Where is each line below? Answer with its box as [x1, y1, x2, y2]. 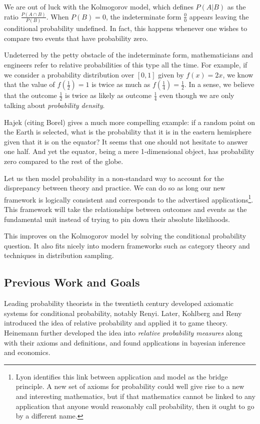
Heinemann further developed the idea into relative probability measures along [4, 327, 242, 337]
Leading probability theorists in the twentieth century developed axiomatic [4, 298, 233, 308]
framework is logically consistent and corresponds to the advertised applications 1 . [4, 192, 253, 204]
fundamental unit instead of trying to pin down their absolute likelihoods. [4, 213, 230, 224]
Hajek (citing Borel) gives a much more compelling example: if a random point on [4, 116, 255, 127]
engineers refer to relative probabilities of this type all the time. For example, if [4, 59, 247, 69]
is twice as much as [91, 79, 150, 89]
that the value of [4, 79, 55, 89]
